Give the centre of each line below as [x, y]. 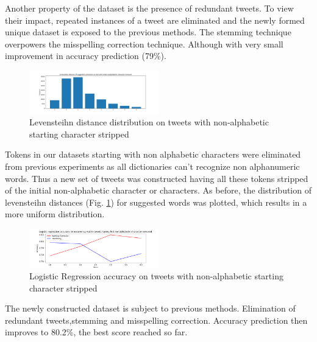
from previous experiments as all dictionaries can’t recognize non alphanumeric [152, 166]
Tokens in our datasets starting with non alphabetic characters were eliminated [153, 154]
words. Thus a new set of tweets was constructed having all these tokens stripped [157, 178]
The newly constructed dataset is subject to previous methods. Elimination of [150, 308]
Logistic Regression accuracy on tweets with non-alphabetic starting [156, 276]
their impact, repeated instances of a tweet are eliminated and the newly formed [155, 20]
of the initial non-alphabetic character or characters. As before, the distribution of [158, 190]
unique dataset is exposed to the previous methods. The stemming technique [148, 32]
